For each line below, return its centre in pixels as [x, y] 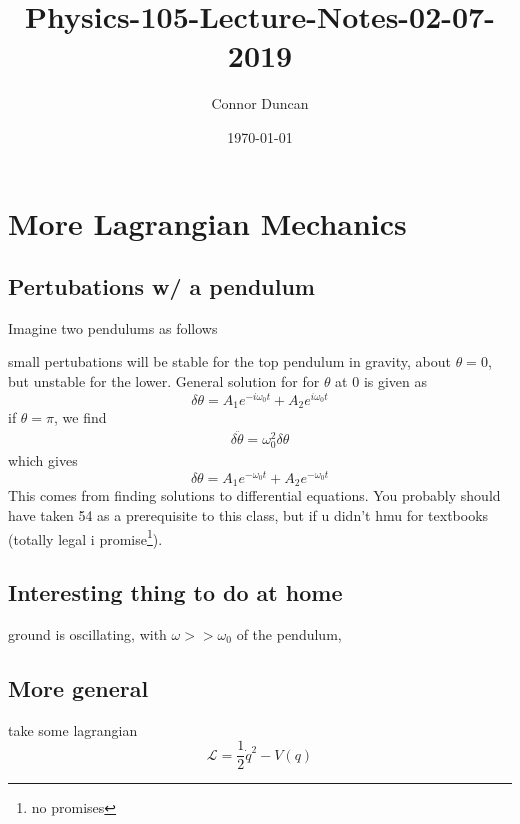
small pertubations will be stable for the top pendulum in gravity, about [229, 361]
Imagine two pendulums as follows [113, 327]
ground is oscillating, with [87, 633]
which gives [43, 460]
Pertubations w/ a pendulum [161, 286]
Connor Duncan [260, 103]
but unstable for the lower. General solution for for [164, 381]
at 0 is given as [381, 381]
